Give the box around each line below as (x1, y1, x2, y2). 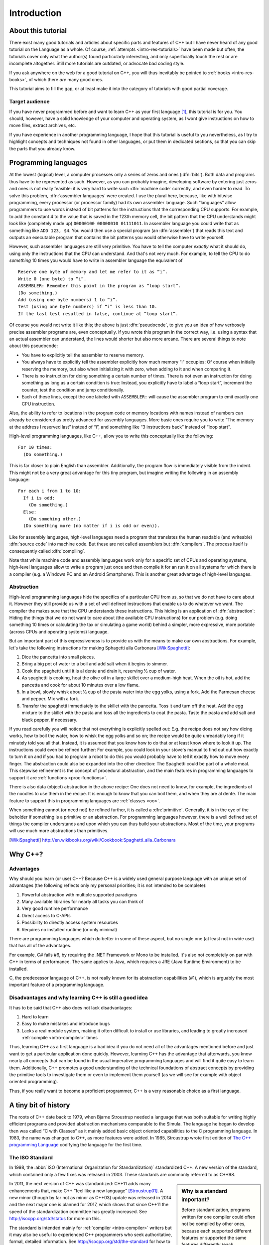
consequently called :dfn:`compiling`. (9, 548, 86, 554)
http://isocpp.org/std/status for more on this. (9, 1216, 101, 1222)
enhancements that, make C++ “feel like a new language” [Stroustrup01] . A (9, 1188, 163, 1194)
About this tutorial (9, 26, 67, 35)
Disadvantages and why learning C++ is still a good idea (9, 994, 148, 1001)
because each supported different (181, 1228, 252, 1234)
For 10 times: (18, 445, 52, 450)
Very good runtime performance (21, 905, 88, 911)
